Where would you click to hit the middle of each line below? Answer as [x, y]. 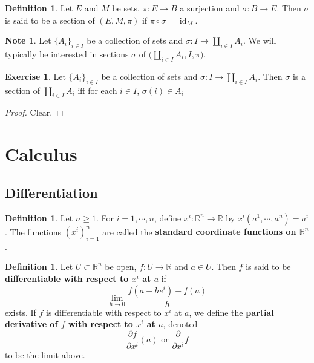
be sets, [126, 8]
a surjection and [210, 8]
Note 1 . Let [28, 40]
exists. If [21, 312]
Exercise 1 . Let [35, 76]
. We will [260, 40]
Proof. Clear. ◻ [34, 112]
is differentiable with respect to [104, 312]
